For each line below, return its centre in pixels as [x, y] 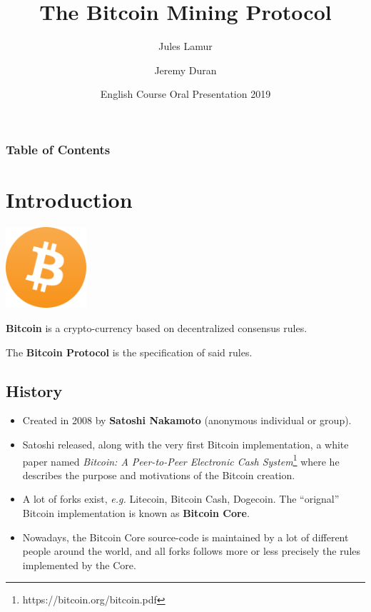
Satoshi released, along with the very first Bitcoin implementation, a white [185, 444]
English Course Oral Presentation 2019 [185, 94]
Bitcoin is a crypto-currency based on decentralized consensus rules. [157, 327]
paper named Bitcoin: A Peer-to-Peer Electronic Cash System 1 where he [181, 460]
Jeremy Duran [185, 70]
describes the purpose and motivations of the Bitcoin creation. [159, 475]
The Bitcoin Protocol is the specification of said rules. [129, 352]
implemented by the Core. [79, 565]
